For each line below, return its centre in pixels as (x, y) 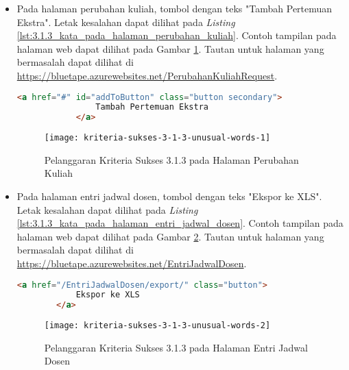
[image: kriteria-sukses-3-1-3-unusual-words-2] (157, 326)
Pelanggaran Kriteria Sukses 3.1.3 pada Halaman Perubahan (171, 159)
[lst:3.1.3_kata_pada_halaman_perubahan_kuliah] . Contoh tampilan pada (177, 35)
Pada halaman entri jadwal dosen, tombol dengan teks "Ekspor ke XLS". (169, 196)
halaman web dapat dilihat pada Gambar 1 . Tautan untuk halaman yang (170, 48)
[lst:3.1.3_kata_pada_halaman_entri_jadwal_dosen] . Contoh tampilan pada (180, 223)
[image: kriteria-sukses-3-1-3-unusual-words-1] (157, 138)
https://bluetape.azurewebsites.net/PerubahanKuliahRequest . (147, 75)
